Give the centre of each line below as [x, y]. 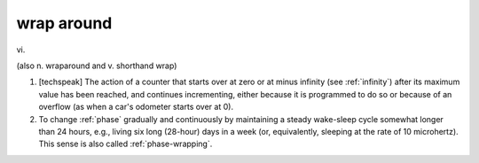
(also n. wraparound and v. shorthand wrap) [97, 66]
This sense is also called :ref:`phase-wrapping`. [126, 144]
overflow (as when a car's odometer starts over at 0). [136, 107]
